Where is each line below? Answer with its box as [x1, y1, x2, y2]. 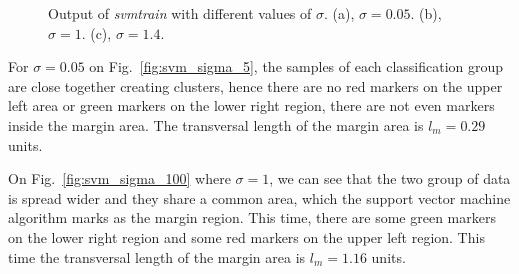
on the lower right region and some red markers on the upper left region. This [8, 226, 485, 247]
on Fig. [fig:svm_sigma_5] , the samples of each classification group [89, 56, 504, 77]
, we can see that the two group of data [269, 168, 511, 189]
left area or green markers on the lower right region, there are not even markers [8, 95, 495, 116]
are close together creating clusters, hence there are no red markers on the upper [8, 75, 503, 96]
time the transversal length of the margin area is [8, 246, 306, 267]
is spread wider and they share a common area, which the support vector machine [8, 187, 511, 208]
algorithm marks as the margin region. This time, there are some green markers [8, 207, 496, 228]
